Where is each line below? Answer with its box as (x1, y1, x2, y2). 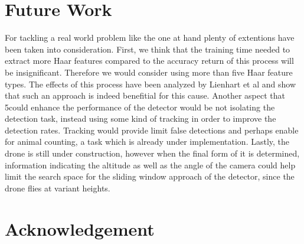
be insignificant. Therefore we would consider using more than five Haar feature (5, 66, 293, 78)
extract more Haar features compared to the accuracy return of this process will (5, 54, 294, 67)
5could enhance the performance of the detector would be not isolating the (5, 100, 275, 113)
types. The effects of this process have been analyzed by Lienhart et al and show (5, 77, 296, 90)
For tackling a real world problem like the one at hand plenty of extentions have (5, 31, 295, 44)
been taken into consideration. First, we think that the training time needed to (5, 43, 290, 55)
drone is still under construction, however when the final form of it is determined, (5, 147, 300, 160)
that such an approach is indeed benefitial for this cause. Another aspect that (5, 89, 285, 102)
